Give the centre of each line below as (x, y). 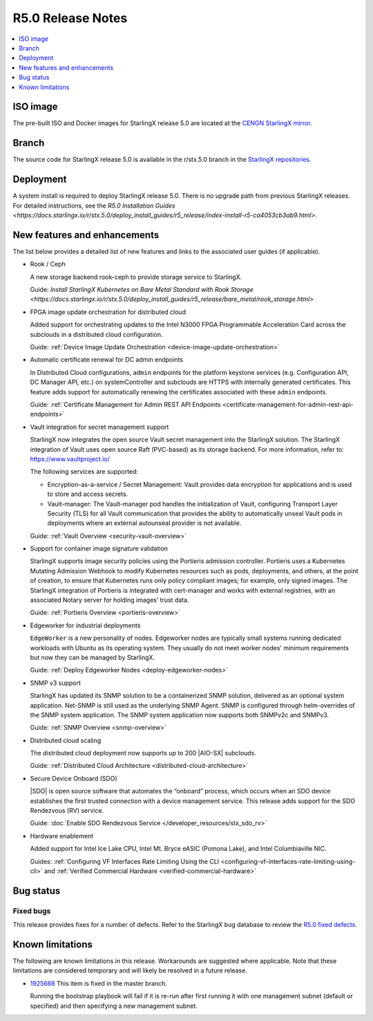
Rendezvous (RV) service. (67, 811)
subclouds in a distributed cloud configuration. (96, 334)
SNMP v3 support (55, 683)
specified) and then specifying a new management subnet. (114, 1006)
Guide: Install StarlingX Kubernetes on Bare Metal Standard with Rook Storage (142, 290)
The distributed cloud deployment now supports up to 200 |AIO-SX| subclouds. (143, 753)
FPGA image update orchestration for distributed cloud (108, 312)
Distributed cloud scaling (66, 740)
